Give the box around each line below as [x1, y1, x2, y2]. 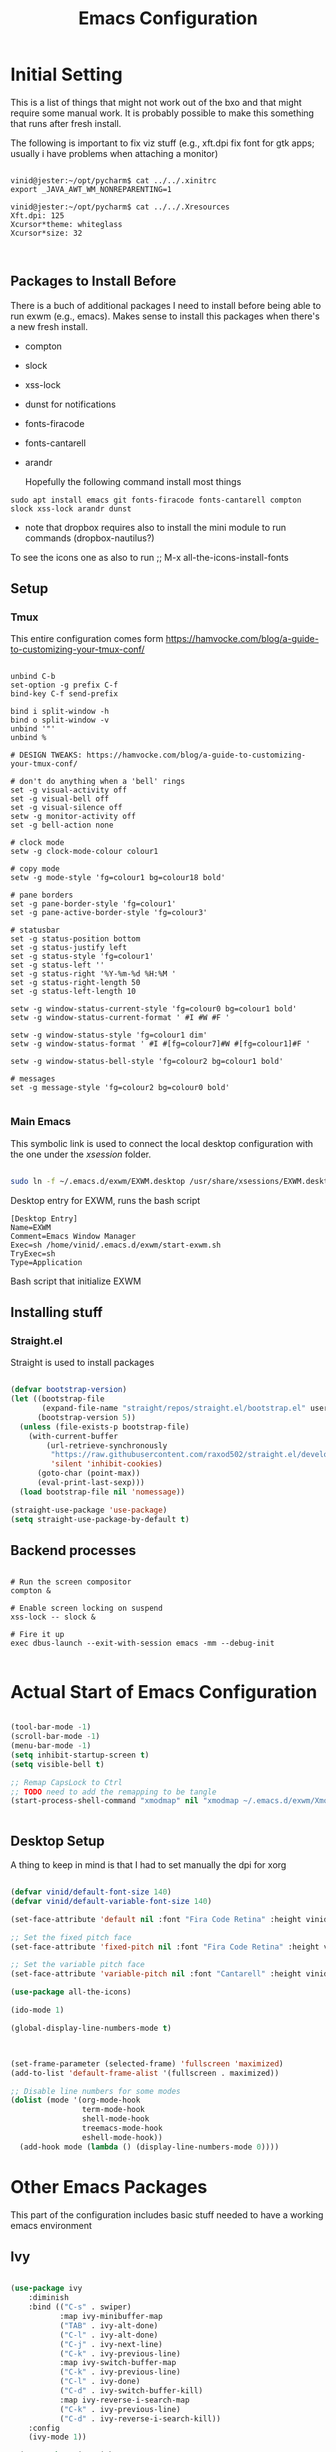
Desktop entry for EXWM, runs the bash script [10, 1194, 201, 1206]
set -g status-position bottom [10, 934, 141, 944]
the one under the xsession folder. [10, 1148, 152, 1160]
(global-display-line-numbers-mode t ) [10, 2023, 172, 2033]
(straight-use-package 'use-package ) [10, 1505, 168, 1515]
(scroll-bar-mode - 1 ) [10, 1732, 101, 1742]
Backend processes [10, 1542, 137, 1559]
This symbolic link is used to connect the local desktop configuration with [10, 1137, 314, 1149]
